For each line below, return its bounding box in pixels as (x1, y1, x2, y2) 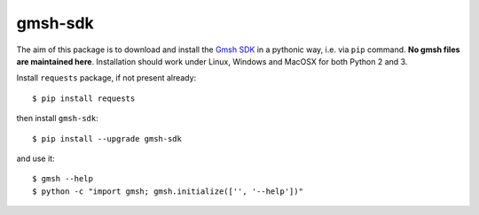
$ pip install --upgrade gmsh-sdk (32, 134, 182, 143)
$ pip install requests (32, 93, 136, 104)
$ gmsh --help (32, 173, 93, 184)
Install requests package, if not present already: (16, 73, 197, 83)
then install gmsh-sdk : (16, 113, 98, 124)
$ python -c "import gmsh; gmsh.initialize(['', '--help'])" (32, 186, 303, 196)
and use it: (16, 153, 55, 164)
